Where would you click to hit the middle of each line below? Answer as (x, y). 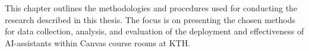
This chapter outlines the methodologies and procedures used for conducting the (151, 8)
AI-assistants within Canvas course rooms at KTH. (98, 42)
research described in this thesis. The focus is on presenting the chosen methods (150, 19)
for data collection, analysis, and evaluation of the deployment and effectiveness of (154, 31)
